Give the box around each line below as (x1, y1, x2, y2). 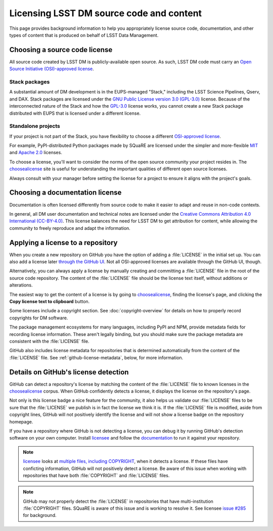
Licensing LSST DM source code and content (9, 8, 202, 19)
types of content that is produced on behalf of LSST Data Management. (9, 32, 159, 38)
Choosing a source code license (9, 45, 113, 54)
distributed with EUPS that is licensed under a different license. (9, 110, 141, 116)
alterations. (9, 282, 33, 288)
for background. (23, 512, 57, 518)
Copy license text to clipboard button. (9, 298, 90, 304)
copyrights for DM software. (9, 315, 68, 321)
